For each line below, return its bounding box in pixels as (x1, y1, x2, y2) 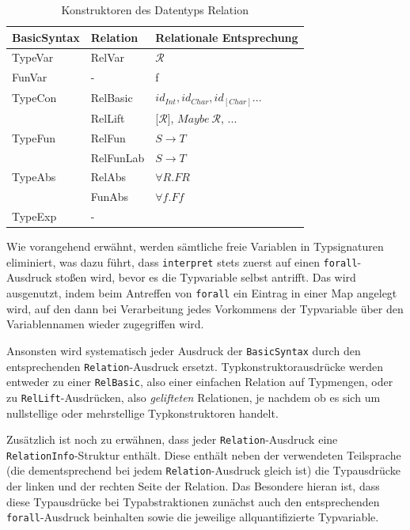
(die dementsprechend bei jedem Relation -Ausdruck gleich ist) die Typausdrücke (6, 462, 401, 479)
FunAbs (90, 188, 129, 205)
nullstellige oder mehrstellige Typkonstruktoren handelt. (6, 404, 279, 421)
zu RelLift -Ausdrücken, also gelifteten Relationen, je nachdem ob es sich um (6, 388, 381, 405)
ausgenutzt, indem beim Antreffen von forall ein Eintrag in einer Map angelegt (6, 285, 397, 301)
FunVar (12, 69, 47, 85)
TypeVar (12, 49, 54, 66)
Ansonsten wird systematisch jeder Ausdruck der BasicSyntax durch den (6, 342, 361, 358)
